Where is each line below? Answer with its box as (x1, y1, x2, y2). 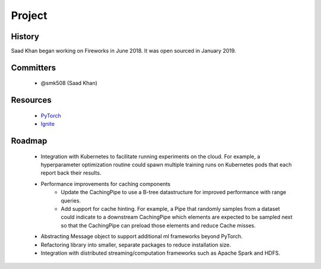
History (11, 31, 40, 42)
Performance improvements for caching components (40, 180, 171, 187)
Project (11, 9, 48, 22)
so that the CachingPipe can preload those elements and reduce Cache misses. (61, 221, 256, 229)
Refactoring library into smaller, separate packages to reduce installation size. (40, 241, 231, 248)
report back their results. (40, 169, 102, 176)
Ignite (40, 121, 55, 128)
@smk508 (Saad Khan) (40, 80, 97, 87)
